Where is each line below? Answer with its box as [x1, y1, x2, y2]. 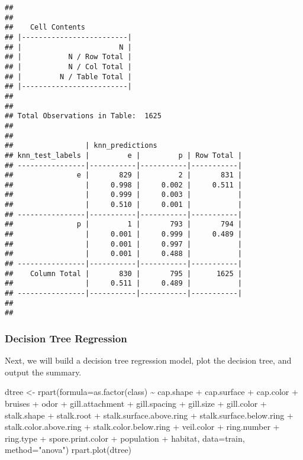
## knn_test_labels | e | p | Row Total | [5, 151, 242, 160]
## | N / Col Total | [5, 62, 132, 71]
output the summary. [5, 365, 82, 378]
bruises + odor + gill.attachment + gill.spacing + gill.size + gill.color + [5, 397, 267, 409]
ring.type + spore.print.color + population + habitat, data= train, [5, 432, 245, 444]
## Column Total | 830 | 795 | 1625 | [5, 269, 242, 278]
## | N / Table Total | [5, 72, 132, 81]
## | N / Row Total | [5, 53, 132, 61]
